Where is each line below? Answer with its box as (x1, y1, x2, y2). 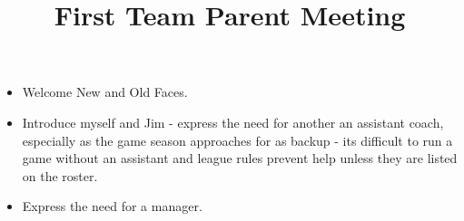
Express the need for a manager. (22, 197, 202, 216)
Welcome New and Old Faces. (22, 82, 188, 101)
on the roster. (22, 166, 98, 185)
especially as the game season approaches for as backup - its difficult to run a (22, 130, 453, 149)
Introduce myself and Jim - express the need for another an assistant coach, (22, 112, 444, 131)
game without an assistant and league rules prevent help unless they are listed (22, 149, 458, 168)
